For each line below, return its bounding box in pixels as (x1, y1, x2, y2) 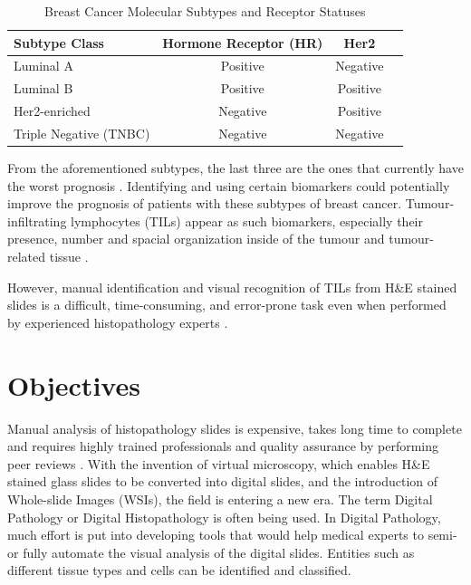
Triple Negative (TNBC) (14, 123, 150, 142)
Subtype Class (14, 33, 104, 52)
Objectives (7, 366, 140, 403)
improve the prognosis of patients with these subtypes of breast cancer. (7, 194, 402, 213)
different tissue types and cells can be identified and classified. (7, 561, 351, 580)
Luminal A (14, 56, 73, 75)
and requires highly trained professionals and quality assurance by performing (7, 436, 439, 456)
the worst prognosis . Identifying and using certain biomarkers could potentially (7, 176, 450, 195)
